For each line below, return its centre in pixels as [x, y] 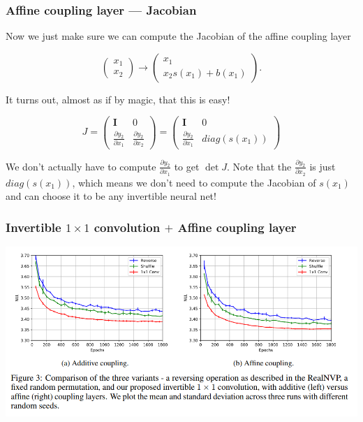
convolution [127, 227]
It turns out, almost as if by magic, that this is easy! [118, 99]
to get [187, 166]
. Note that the [259, 166]
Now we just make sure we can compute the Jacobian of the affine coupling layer [178, 36]
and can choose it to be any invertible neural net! [111, 196]
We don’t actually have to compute [81, 166]
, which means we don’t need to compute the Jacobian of [194, 182]
